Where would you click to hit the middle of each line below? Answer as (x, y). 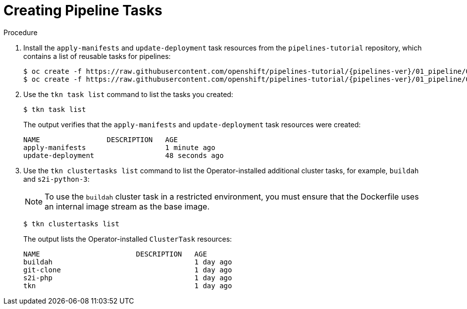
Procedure (21, 32)
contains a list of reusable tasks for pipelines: (97, 56)
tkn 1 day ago (128, 285)
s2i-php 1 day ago (128, 278)
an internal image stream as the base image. (127, 206)
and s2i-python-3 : (56, 179)
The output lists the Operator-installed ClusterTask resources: (128, 239)
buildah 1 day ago (128, 262)
